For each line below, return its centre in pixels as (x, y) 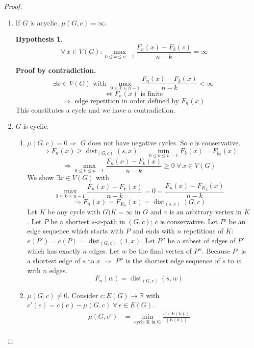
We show (40, 177)
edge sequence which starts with (75, 231)
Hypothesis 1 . (39, 39)
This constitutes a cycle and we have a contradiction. (95, 109)
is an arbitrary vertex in (205, 212)
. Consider (83, 295)
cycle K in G (148, 322)
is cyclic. (36, 126)
